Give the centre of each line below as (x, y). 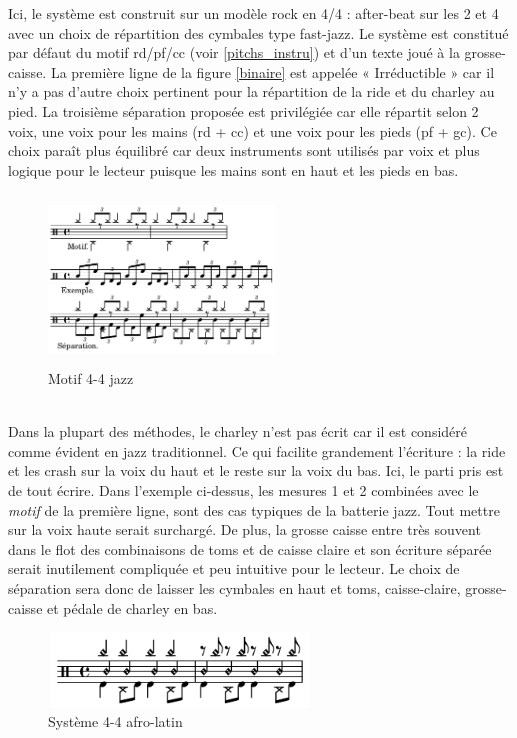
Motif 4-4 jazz (91, 378)
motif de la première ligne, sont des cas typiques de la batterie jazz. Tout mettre (254, 509)
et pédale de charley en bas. (132, 607)
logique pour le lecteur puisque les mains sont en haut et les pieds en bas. (233, 169)
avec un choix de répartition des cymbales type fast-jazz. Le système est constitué (258, 32)
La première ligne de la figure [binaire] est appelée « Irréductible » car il (272, 71)
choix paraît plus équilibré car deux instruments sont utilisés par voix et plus (244, 150)
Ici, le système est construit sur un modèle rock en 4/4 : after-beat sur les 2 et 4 (253, 13)
